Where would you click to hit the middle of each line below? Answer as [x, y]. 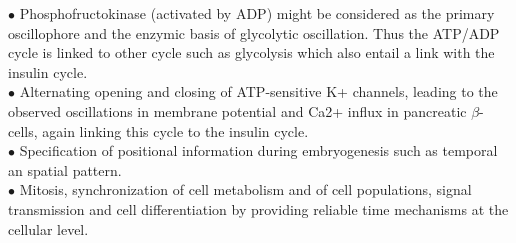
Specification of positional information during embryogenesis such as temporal [258, 150]
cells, [23, 130]
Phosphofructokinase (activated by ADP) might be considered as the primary [257, 13]
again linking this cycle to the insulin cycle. [175, 130]
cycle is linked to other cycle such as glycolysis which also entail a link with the [251, 52]
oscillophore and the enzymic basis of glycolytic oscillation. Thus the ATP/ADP [254, 32]
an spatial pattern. [65, 169]
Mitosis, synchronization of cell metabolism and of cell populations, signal [245, 189]
